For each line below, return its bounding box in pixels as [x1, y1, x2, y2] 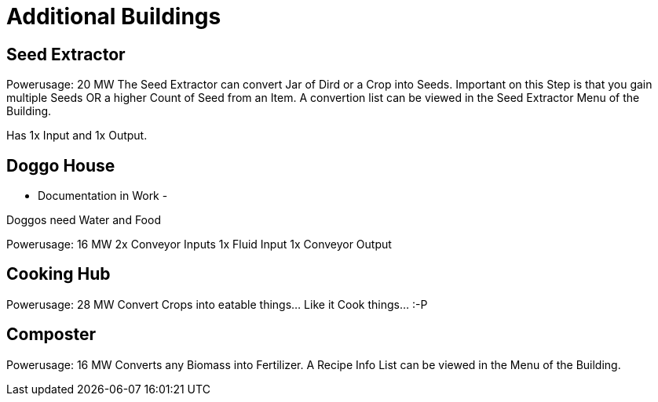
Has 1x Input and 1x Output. [6, 129, 148, 143]
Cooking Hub [6, 264, 111, 284]
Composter [6, 324, 97, 345]
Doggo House [6, 155, 115, 176]
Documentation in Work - [38, 189, 168, 203]
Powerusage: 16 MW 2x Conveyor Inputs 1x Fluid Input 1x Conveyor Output [6, 237, 392, 252]
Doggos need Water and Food [6, 213, 161, 227]
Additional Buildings [6, 3, 221, 30]
